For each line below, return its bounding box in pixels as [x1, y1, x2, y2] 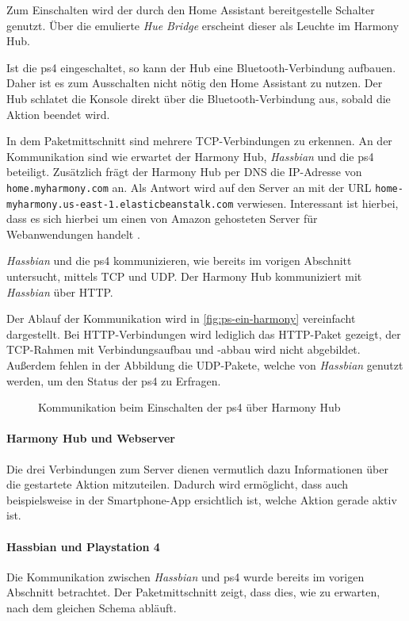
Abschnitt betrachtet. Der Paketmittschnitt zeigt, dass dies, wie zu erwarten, [6, 584, 380, 600]
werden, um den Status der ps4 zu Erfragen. [6, 372, 221, 389]
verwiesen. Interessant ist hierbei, [237, 194, 399, 211]
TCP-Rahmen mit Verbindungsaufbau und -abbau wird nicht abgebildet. [6, 341, 361, 358]
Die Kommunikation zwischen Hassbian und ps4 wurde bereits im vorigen [6, 568, 365, 585]
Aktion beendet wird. [6, 105, 110, 122]
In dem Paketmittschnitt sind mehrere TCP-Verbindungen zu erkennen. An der [6, 132, 392, 149]
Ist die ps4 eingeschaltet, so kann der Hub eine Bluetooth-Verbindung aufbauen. [6, 59, 396, 75]
